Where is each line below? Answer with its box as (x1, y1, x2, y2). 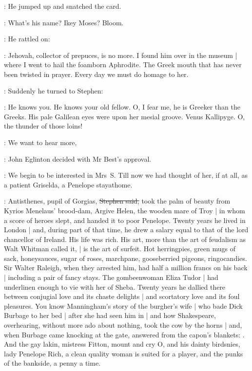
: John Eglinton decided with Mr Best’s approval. (4, 153, 152, 164)
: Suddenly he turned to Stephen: (4, 85, 103, 95)
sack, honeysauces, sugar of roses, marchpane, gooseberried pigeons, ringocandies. (4, 253, 247, 263)
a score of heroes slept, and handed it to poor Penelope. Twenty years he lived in (4, 215, 246, 225)
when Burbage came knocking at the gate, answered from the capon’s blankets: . (4, 329, 245, 339)
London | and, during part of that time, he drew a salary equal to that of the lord (4, 224, 249, 235)
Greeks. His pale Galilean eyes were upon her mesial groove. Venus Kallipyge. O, (4, 111, 245, 121)
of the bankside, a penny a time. (4, 358, 101, 368)
